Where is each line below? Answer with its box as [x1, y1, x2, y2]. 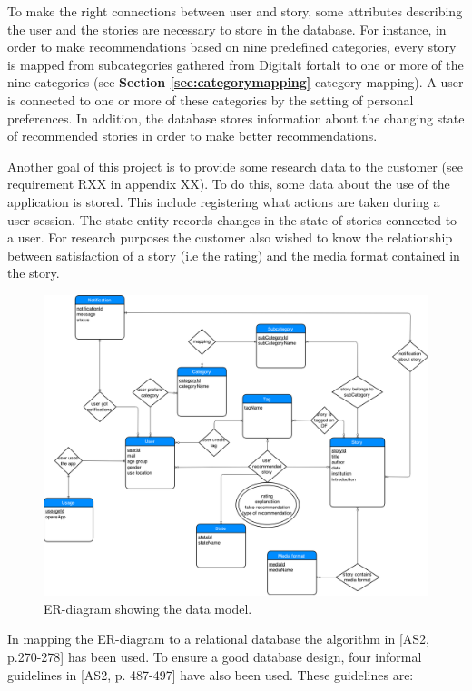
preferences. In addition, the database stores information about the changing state [7, 108, 465, 127]
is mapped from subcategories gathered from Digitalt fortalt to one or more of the [7, 54, 464, 74]
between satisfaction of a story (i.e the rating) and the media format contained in [7, 245, 460, 264]
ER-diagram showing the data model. [44, 598, 252, 617]
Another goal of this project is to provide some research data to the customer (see [7, 156, 463, 175]
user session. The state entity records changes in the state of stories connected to [7, 210, 457, 229]
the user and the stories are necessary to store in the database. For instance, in [7, 19, 447, 38]
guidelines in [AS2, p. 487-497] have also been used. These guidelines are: [7, 665, 414, 684]
